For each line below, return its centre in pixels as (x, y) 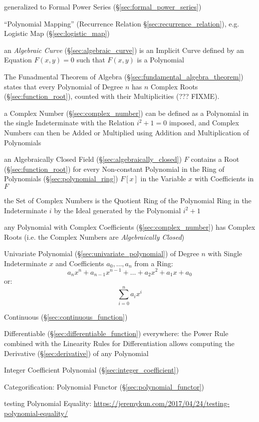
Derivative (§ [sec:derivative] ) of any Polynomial (76, 353)
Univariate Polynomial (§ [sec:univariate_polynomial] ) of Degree (102, 253)
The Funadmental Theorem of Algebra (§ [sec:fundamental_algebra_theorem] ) (124, 76)
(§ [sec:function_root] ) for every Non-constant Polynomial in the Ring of (114, 169)
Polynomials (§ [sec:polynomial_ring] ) (61, 179)
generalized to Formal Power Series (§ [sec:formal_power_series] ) (103, 6)
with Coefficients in (224, 179)
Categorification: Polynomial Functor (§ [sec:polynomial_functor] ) (104, 386)
